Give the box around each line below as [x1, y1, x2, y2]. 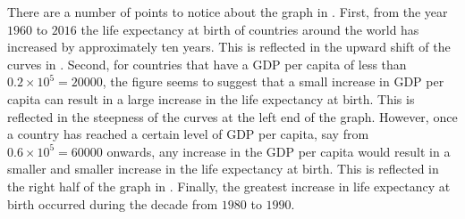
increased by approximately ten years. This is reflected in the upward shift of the [7, 37, 451, 56]
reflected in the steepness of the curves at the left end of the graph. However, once [7, 107, 458, 126]
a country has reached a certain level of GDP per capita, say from [7, 125, 369, 143]
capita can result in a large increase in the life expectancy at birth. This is [7, 89, 415, 108]
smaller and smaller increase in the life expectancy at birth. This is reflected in [7, 159, 439, 178]
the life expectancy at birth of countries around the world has [80, 20, 419, 38]
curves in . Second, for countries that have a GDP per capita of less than [7, 54, 407, 73]
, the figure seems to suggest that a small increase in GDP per [102, 72, 444, 91]
